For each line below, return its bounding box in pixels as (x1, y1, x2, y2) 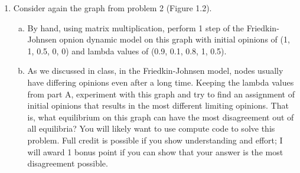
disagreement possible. (27, 157, 108, 169)
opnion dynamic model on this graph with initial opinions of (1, (59, 33, 290, 45)
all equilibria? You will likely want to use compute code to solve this (27, 122, 275, 135)
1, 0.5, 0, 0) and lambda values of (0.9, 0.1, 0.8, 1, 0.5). (27, 44, 227, 57)
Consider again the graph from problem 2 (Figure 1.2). (13, 2, 212, 14)
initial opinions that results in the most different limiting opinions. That (27, 99, 289, 112)
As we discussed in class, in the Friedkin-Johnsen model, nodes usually (27, 64, 283, 77)
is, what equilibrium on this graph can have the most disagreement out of (27, 110, 294, 123)
